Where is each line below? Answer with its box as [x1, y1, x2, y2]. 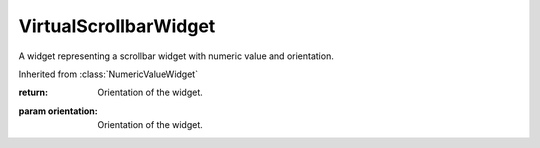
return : [18, 86, 49, 99]
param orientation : [18, 105, 99, 117]
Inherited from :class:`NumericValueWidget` [18, 68, 199, 80]
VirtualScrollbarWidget [18, 15, 216, 37]
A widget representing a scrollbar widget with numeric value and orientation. [18, 50, 334, 62]
